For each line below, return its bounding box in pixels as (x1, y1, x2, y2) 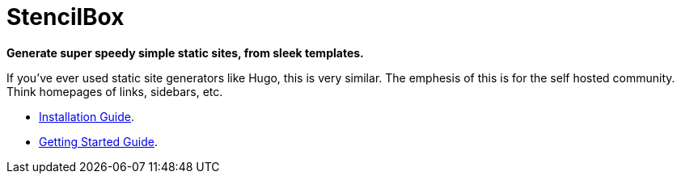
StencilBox (6, 3, 125, 31)
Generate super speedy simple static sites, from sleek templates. (6, 45, 364, 60)
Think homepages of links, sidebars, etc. (6, 84, 223, 98)
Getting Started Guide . (39, 134, 158, 149)
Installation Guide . (39, 109, 135, 123)
